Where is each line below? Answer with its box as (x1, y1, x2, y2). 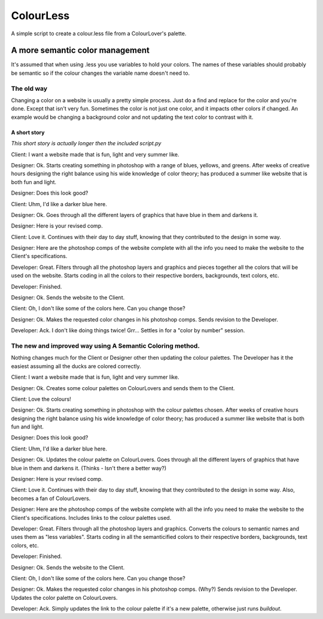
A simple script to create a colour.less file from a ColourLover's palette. (11, 30, 187, 37)
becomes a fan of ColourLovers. (11, 495, 91, 502)
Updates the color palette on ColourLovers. (11, 594, 118, 601)
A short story (11, 128, 45, 136)
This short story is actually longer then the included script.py (11, 140, 161, 147)
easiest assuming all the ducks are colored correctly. (11, 362, 142, 370)
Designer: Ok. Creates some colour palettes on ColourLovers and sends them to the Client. (11, 384, 236, 391)
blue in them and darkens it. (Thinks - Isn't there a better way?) (11, 464, 167, 471)
